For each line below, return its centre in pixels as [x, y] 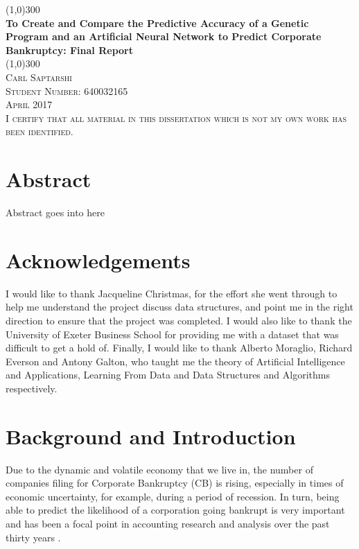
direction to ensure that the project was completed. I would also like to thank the [179, 320]
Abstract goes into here [55, 212]
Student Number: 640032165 [67, 90]
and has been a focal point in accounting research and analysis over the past [168, 524]
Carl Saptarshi [39, 77]
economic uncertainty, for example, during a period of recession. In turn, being [173, 496]
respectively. [32, 388]
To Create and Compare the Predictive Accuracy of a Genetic [157, 23]
